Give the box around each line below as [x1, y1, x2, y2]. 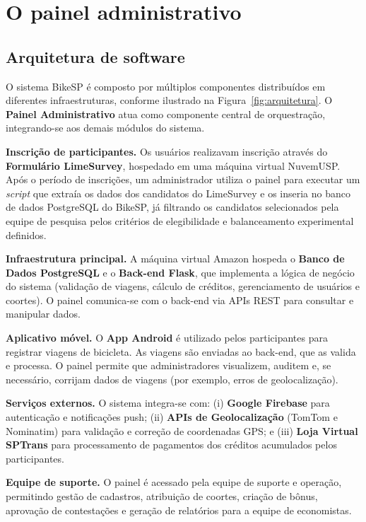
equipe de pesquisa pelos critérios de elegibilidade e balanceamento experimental [6, 213, 354, 228]
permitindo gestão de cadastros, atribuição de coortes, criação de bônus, [6, 489, 318, 504]
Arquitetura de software [6, 45, 185, 67]
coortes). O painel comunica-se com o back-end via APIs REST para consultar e [6, 292, 354, 307]
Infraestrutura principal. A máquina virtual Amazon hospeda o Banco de [6, 251, 345, 266]
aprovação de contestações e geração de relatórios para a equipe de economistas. [6, 502, 352, 517]
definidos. [6, 227, 47, 242]
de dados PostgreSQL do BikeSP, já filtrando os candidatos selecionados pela [6, 199, 339, 214]
